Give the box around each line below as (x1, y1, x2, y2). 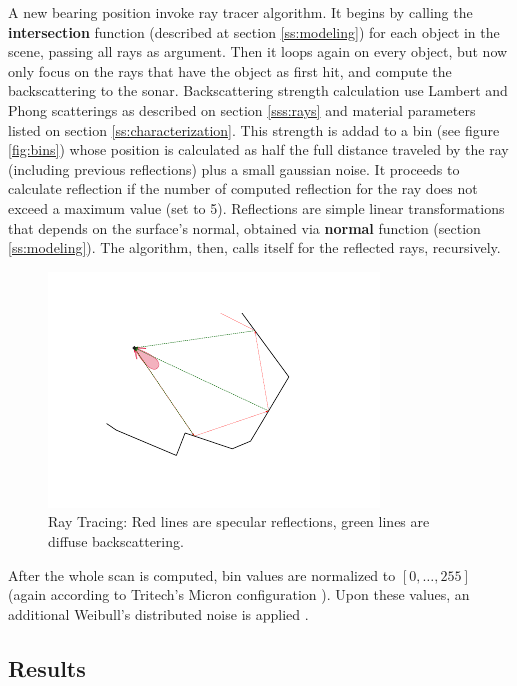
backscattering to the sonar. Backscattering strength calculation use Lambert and (8, 80, 508, 101)
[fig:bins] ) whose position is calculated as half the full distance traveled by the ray (8, 139, 509, 160)
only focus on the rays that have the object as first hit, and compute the (8, 60, 452, 81)
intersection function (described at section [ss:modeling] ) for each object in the (8, 21, 500, 42)
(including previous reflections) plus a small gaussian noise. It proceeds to (8, 158, 460, 179)
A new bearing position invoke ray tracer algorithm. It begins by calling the (8, 2, 473, 22)
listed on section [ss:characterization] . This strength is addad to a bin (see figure (8, 119, 500, 140)
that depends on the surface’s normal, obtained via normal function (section (8, 217, 481, 238)
